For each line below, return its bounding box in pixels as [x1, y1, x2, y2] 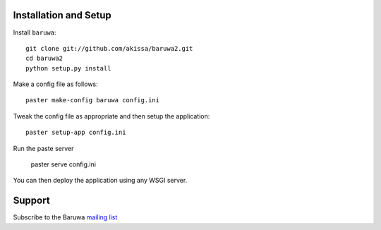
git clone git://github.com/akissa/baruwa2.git [25, 44, 193, 52]
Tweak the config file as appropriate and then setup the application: [13, 111, 210, 120]
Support [13, 195, 50, 207]
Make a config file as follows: [13, 80, 98, 88]
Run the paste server [13, 144, 74, 152]
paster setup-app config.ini [25, 128, 126, 137]
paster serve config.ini [30, 160, 97, 169]
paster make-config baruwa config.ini [25, 96, 160, 104]
